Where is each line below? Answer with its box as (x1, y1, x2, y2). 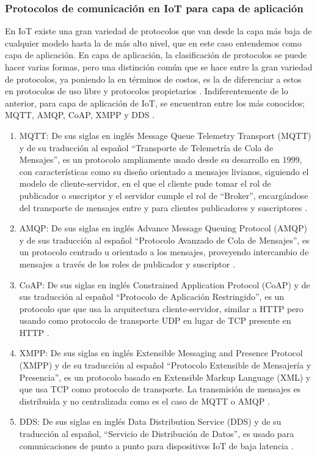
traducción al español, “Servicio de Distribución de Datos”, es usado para (19, 427, 294, 440)
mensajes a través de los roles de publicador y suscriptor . (19, 257, 235, 270)
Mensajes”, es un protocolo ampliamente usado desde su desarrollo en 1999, (19, 153, 302, 166)
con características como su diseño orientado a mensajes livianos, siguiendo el (19, 165, 309, 178)
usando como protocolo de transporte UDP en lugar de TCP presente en (19, 314, 291, 327)
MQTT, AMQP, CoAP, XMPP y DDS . (5, 108, 155, 121)
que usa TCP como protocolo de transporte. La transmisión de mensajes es (19, 383, 301, 395)
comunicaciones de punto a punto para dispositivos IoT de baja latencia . (19, 439, 294, 452)
